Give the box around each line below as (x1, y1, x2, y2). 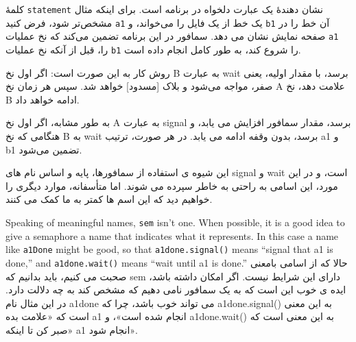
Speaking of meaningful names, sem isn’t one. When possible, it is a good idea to (5, 215, 345, 229)
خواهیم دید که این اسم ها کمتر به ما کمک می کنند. (5, 192, 213, 206)
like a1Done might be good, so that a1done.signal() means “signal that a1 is (5, 242, 333, 256)
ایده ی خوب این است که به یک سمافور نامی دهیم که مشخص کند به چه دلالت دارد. (5, 282, 346, 297)
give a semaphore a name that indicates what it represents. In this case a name (5, 228, 339, 243)
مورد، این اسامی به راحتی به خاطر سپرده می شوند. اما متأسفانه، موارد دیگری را (5, 178, 338, 193)
